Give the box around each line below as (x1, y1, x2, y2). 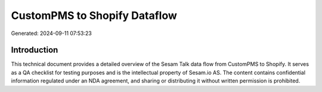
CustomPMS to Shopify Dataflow (11, 9, 177, 22)
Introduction (11, 45, 58, 55)
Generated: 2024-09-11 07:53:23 (11, 30, 92, 37)
